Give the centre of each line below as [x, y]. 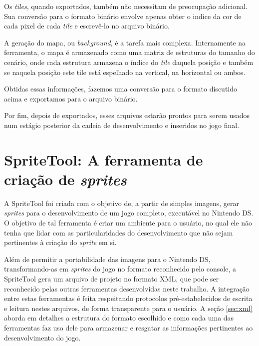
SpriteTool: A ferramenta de [104, 159]
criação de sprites [65, 179]
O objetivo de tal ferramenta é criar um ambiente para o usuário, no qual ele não [128, 223]
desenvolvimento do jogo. [42, 337]
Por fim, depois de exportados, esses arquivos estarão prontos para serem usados [127, 115]
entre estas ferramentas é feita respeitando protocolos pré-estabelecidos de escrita [128, 298]
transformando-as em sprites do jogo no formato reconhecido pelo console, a [120, 269]
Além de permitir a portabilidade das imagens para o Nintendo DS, [107, 259]
